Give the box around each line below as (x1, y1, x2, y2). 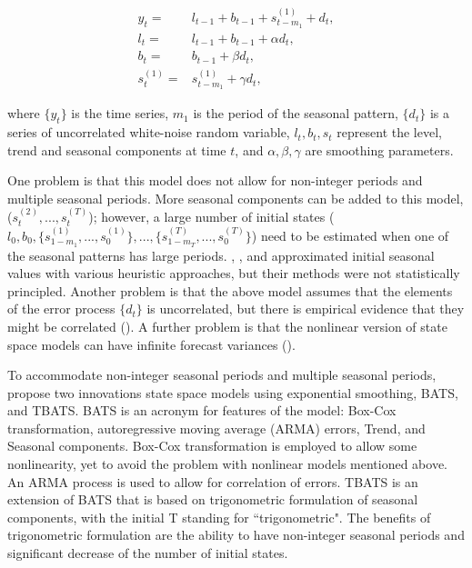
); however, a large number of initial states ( (88, 207, 335, 226)
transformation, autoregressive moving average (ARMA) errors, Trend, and (7, 418, 426, 437)
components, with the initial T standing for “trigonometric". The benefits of (7, 507, 431, 526)
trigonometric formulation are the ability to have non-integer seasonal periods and (7, 525, 465, 544)
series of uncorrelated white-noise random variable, (7, 123, 290, 142)
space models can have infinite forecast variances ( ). (7, 334, 296, 354)
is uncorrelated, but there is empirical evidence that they (146, 299, 465, 318)
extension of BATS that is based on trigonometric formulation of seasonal (7, 490, 418, 509)
